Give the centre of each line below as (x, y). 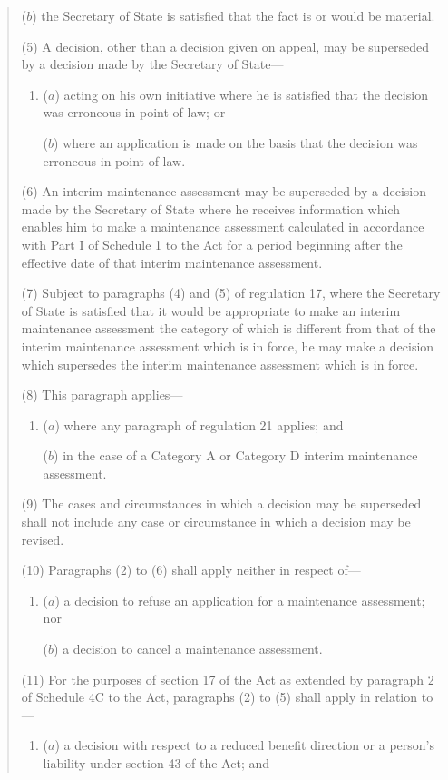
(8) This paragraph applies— (102, 395)
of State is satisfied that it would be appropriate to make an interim (211, 310)
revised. (43, 539)
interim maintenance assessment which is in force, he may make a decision (228, 346)
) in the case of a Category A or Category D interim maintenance (236, 455)
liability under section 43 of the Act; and (156, 763)
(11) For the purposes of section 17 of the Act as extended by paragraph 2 (228, 679)
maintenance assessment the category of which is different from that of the (229, 328)
